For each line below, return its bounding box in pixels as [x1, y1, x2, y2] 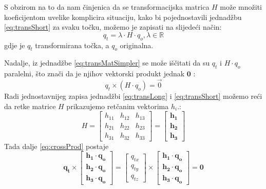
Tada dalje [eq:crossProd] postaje [4, 140, 109, 151]
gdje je [4, 39, 25, 50]
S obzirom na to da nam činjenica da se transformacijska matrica [4, 2, 210, 12]
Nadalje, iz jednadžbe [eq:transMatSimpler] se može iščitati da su [4, 57, 210, 68]
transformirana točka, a [35, 39, 109, 50]
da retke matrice [4, 100, 56, 111]
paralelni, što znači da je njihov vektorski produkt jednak [4, 68, 185, 79]
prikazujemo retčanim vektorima [66, 100, 169, 111]
